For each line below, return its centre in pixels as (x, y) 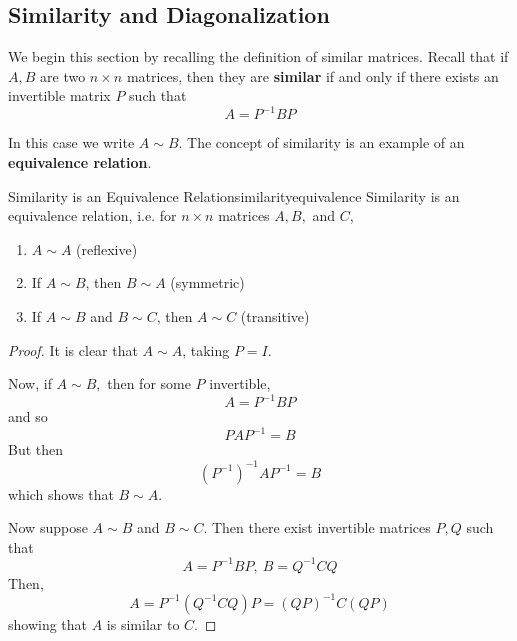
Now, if (30, 383)
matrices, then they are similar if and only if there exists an (312, 75)
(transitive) (275, 316)
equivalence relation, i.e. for (92, 215)
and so (28, 416)
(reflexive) (107, 248)
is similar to (143, 623)
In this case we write (71, 142)
